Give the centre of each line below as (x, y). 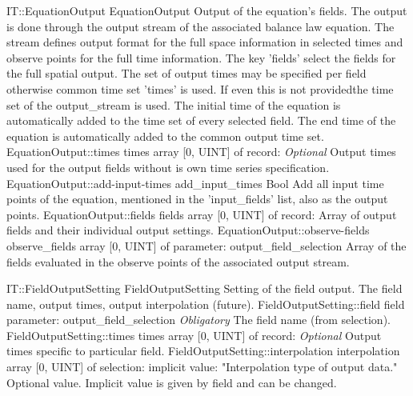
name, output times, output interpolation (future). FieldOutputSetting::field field (206, 304)
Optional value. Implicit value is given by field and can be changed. (172, 382)
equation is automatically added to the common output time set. (165, 136)
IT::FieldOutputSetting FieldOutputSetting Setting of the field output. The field (204, 288)
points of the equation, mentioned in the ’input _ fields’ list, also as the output (197, 199)
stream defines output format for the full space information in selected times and (205, 42)
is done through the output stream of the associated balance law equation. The (200, 26)
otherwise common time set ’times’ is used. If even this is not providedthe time (200, 88)
